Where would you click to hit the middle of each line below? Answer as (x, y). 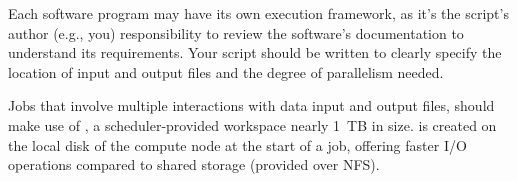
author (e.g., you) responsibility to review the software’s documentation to (236, 32)
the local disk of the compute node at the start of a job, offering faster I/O (237, 144)
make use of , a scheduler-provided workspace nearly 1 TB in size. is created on (252, 124)
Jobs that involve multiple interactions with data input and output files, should (251, 105)
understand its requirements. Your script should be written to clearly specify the (255, 52)
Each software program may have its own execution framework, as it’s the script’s (258, 13)
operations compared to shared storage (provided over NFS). (194, 164)
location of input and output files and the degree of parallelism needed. (226, 71)
